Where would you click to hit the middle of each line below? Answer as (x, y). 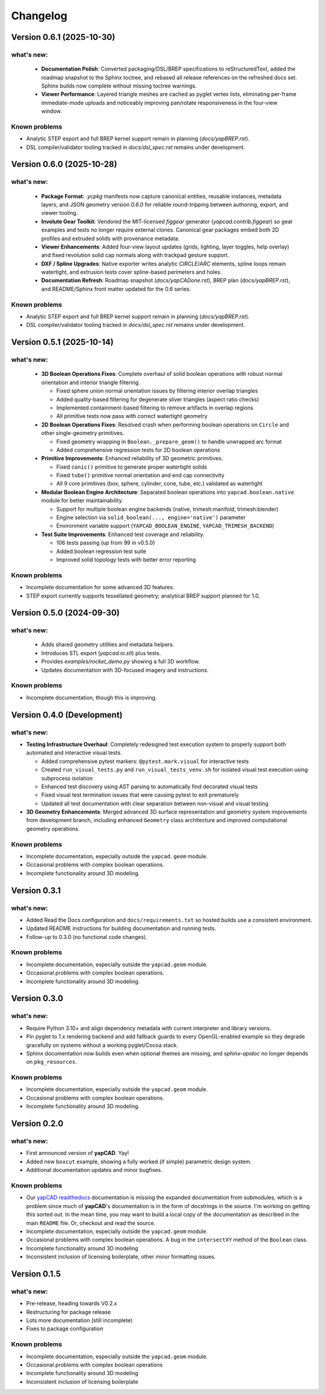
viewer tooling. (60, 213)
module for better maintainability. (82, 501)
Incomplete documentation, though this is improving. (91, 697)
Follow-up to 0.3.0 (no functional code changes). (87, 937)
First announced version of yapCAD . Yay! (78, 1153)
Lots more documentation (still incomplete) (79, 1320)
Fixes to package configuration (65, 1329)
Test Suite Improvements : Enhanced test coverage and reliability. (123, 534)
